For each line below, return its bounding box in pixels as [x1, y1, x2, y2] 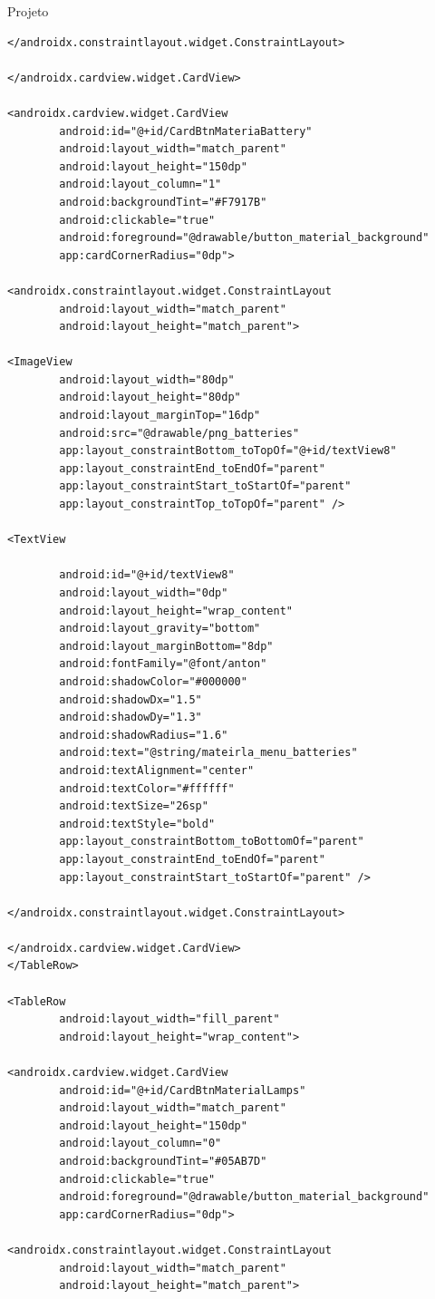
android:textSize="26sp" [59, 800, 208, 813]
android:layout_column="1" [59, 178, 222, 191]
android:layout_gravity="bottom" [59, 622, 261, 635]
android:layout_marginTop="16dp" [59, 409, 261, 422]
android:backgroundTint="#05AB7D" [59, 1155, 267, 1168]
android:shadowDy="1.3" [59, 711, 202, 724]
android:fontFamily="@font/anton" [59, 657, 267, 671]
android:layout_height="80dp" [59, 391, 241, 404]
